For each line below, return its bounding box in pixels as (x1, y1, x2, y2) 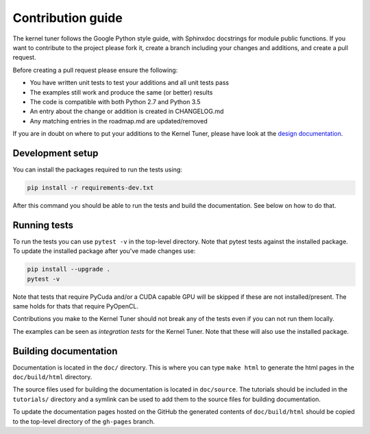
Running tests (12, 219, 74, 231)
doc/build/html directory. (12, 373, 92, 381)
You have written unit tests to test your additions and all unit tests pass (29, 79, 230, 87)
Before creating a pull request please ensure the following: (12, 66, 178, 74)
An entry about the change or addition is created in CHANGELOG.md (29, 107, 224, 116)
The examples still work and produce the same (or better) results (29, 88, 213, 96)
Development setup (12, 147, 99, 159)
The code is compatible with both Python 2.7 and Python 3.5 (29, 97, 201, 106)
